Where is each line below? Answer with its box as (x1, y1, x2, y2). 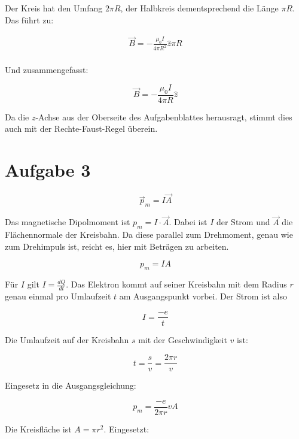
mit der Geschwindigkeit (138, 333, 227, 346)
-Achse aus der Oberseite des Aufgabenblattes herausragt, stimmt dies (35, 110, 292, 123)
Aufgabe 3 (5, 158, 91, 182)
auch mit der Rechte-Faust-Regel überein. (5, 122, 158, 135)
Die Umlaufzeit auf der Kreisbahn (5, 333, 129, 346)
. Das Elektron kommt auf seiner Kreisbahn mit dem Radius (66, 278, 287, 290)
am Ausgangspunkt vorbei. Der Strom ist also (119, 289, 288, 302)
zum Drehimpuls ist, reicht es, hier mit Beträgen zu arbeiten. (5, 240, 229, 252)
